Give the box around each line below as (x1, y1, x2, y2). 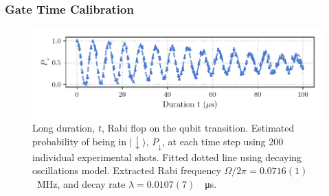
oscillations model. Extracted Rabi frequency (32, 163, 221, 177)
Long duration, (32, 121, 95, 135)
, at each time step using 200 (161, 134, 284, 148)
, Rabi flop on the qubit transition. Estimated (102, 121, 295, 135)
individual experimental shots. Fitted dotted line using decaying (32, 149, 302, 164)
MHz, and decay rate (36, 176, 126, 191)
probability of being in (32, 134, 126, 148)
